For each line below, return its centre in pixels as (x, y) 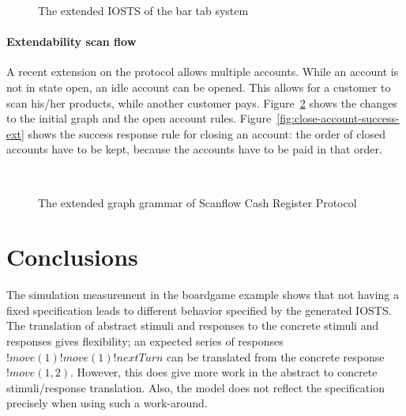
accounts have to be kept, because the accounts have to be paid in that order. (194, 149)
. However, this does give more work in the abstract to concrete (224, 372)
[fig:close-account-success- (338, 118)
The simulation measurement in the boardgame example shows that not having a (203, 295)
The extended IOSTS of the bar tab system (143, 10)
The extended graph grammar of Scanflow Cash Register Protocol (197, 202)
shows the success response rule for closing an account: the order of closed (207, 133)
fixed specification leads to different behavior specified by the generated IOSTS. (199, 310)
